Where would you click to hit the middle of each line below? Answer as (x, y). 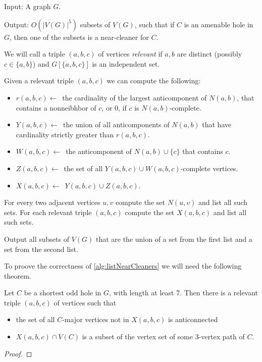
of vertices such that (85, 302)
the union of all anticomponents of (116, 124)
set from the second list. (41, 249)
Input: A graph (28, 6)
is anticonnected (193, 319)
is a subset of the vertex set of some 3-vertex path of (163, 337)
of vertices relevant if (130, 54)
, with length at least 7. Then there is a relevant (184, 293)
